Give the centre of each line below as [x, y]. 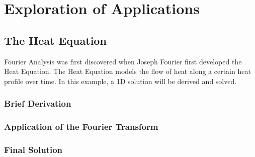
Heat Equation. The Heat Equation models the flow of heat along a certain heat [127, 71]
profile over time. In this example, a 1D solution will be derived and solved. [120, 81]
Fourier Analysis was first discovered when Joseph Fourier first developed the [123, 61]
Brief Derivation [38, 103]
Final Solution [33, 149]
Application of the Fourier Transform [81, 127]
